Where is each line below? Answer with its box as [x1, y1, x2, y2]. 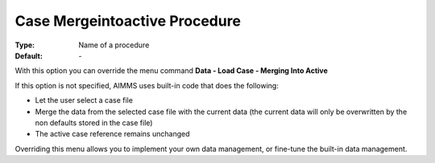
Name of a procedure [78, 40, 150, 50]
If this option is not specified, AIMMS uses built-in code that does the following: [14, 80, 280, 90]
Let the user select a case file [35, 96, 133, 105]
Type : [14, 40, 35, 50]
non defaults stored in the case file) [35, 117, 153, 128]
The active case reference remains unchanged [35, 129, 190, 139]
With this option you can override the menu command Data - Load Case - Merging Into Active [14, 66, 328, 75]
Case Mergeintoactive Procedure [14, 12, 242, 30]
